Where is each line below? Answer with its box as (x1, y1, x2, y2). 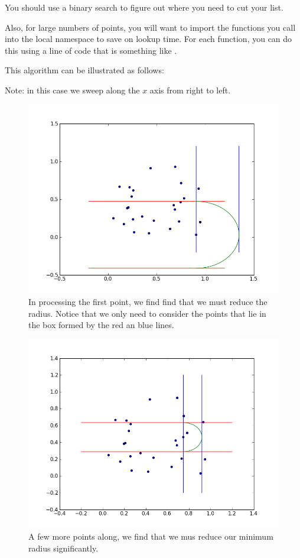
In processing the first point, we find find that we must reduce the (28, 296, 268, 308)
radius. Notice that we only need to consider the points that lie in (28, 307, 266, 319)
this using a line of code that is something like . (5, 44, 177, 56)
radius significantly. (28, 542, 99, 554)
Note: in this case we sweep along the (5, 83, 140, 96)
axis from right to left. (149, 83, 231, 96)
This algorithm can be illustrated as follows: (5, 64, 164, 76)
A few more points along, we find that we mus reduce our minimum (28, 530, 273, 543)
